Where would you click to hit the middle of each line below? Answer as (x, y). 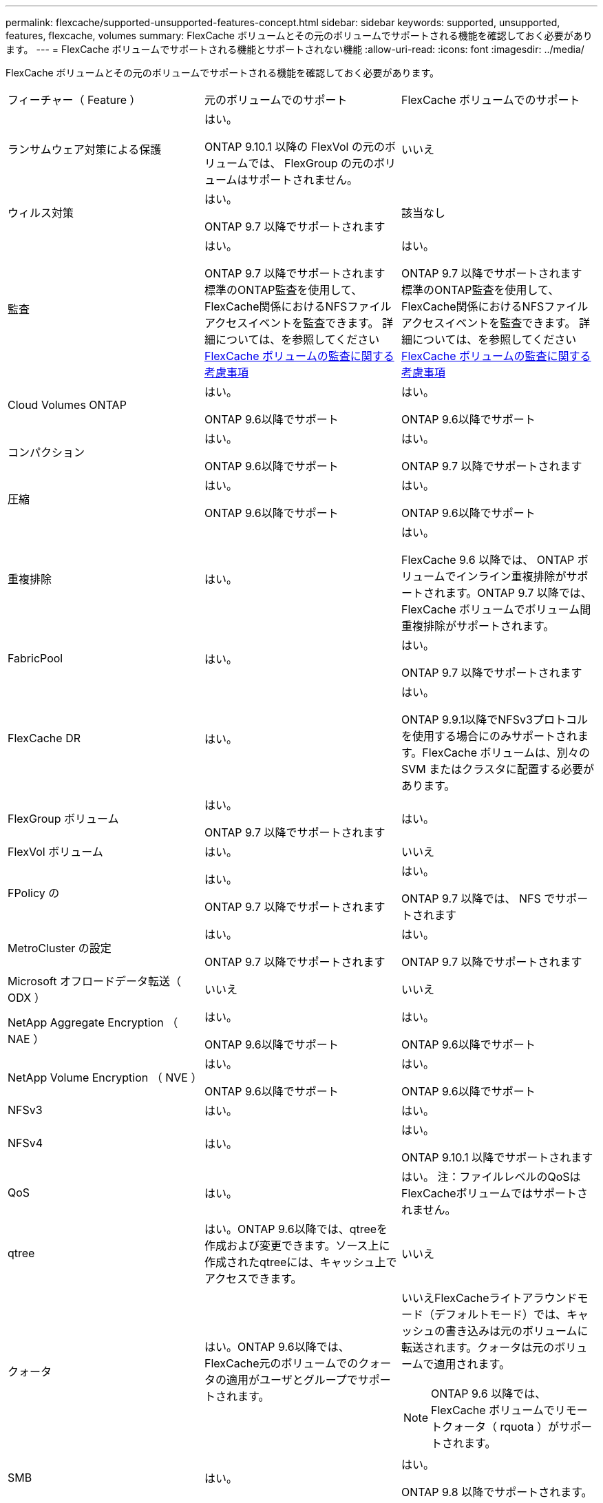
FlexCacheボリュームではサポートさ (495, 1193)
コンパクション (46, 452)
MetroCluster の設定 (60, 948)
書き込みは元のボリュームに (517, 1331)
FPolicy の (34, 893)
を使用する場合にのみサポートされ (489, 736)
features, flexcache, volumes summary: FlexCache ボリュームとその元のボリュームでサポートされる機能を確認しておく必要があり (299, 35)
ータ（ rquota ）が (511, 1427)
